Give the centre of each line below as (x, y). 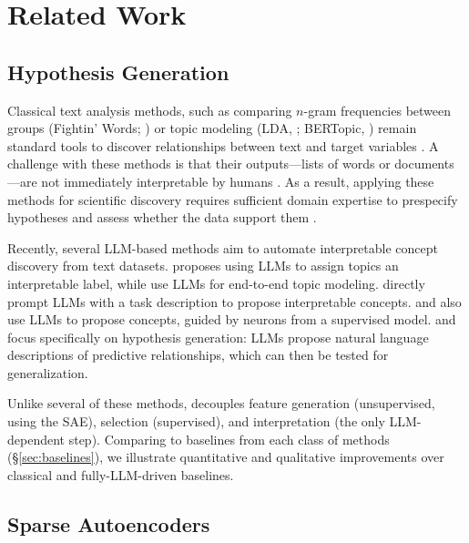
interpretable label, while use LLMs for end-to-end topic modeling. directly (216, 283)
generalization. (48, 372)
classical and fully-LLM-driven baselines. (121, 474)
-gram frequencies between (377, 110)
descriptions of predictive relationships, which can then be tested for (198, 355)
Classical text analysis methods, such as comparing (150, 110)
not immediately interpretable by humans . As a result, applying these (238, 181)
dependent (36, 439)
